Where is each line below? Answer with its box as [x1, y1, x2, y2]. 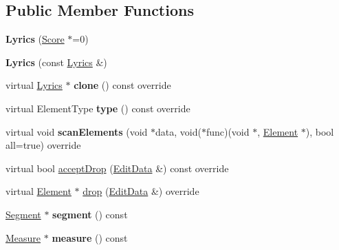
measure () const [52, 230, 128, 244]
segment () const [52, 207, 128, 221]
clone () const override [74, 78, 171, 92]
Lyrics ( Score [6, 32, 65, 46]
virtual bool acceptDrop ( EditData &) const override [6, 160, 229, 175]
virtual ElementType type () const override [6, 101, 190, 115]
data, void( [155, 124, 201, 138]
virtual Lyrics [6, 78, 63, 92]
